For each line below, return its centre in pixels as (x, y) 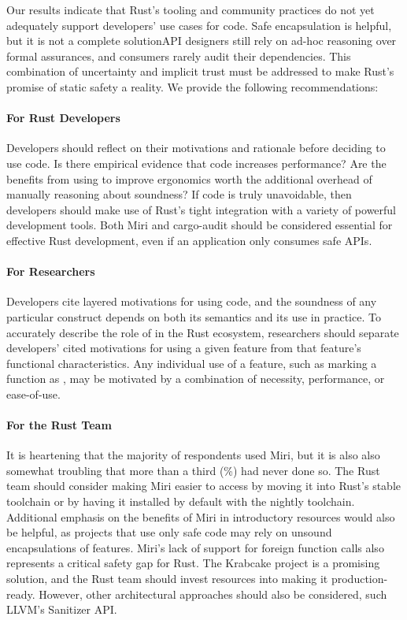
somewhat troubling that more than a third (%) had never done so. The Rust (193, 470)
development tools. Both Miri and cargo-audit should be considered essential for (200, 225)
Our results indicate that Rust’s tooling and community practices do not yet (191, 9)
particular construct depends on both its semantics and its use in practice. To (194, 316)
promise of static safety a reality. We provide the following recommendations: (192, 86)
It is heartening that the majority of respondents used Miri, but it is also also (193, 455)
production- (359, 579)
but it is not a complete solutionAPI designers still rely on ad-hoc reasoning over (202, 41)
